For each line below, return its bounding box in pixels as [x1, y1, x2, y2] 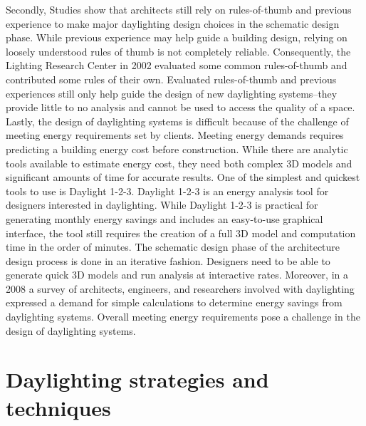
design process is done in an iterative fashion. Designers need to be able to [6, 253, 330, 268]
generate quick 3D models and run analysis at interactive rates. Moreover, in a [6, 267, 348, 282]
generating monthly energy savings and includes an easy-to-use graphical [6, 211, 323, 226]
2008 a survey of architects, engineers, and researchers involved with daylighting [6, 281, 355, 296]
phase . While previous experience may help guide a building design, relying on [6, 30, 347, 45]
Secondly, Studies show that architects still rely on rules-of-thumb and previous [6, 2, 352, 16]
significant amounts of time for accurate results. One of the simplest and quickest [6, 170, 360, 185]
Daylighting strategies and [6, 365, 269, 394]
